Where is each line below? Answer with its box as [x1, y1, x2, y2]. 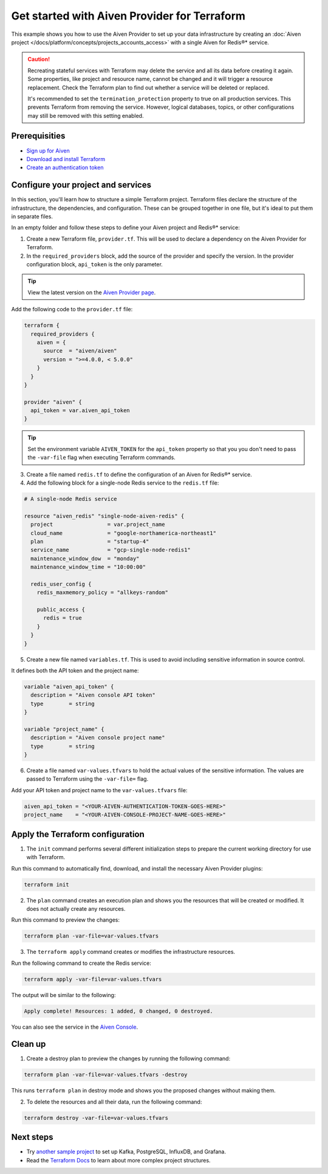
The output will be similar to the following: [11, 991, 116, 998]
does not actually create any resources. [26, 905, 126, 912]
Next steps [11, 1132, 53, 1142]
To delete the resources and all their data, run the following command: [26, 1098, 202, 1105]
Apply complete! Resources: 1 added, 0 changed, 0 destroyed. [24, 1007, 213, 1015]
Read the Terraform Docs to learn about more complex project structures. [26, 1156, 211, 1164]
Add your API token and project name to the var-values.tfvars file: [11, 786, 188, 793]
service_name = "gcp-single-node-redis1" [30, 547, 191, 553]
